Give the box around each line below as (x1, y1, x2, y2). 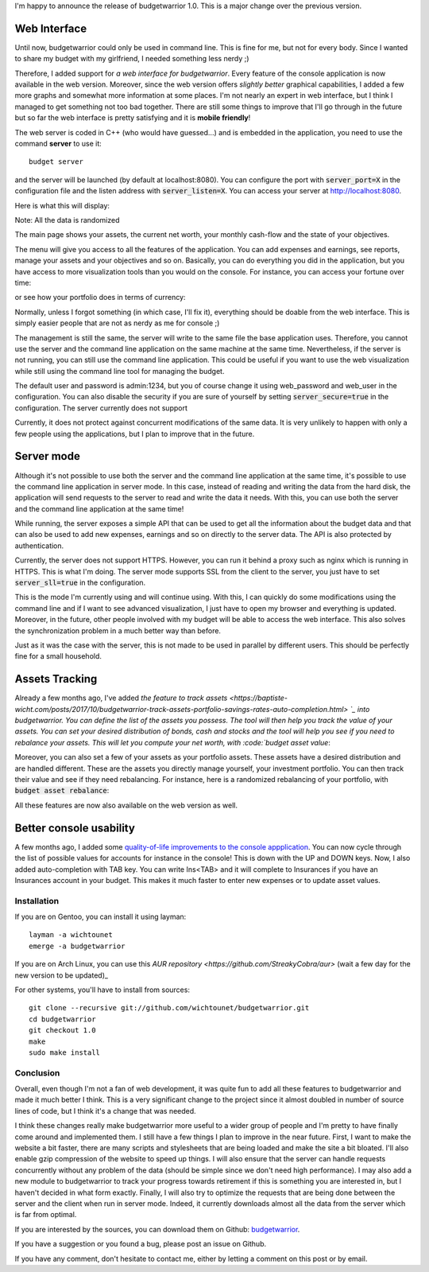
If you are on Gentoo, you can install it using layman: (14, 912, 187, 922)
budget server (29, 158, 83, 166)
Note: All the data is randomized (14, 215, 120, 224)
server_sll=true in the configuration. (14, 578, 146, 588)
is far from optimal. (14, 1210, 77, 1219)
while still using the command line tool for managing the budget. (14, 366, 225, 375)
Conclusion (14, 1067, 60, 1078)
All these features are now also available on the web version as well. (14, 800, 238, 810)
